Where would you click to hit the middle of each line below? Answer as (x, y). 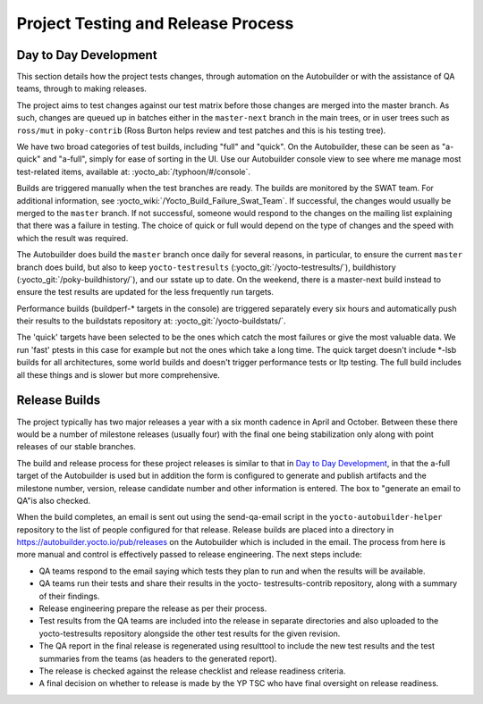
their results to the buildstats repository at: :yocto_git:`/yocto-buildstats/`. (151, 321)
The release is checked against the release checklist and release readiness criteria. (192, 671)
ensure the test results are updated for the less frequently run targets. (145, 292)
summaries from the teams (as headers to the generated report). (158, 658)
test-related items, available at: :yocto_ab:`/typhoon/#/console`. (133, 172)
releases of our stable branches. (76, 447)
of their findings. (69, 596)
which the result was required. (72, 238)
